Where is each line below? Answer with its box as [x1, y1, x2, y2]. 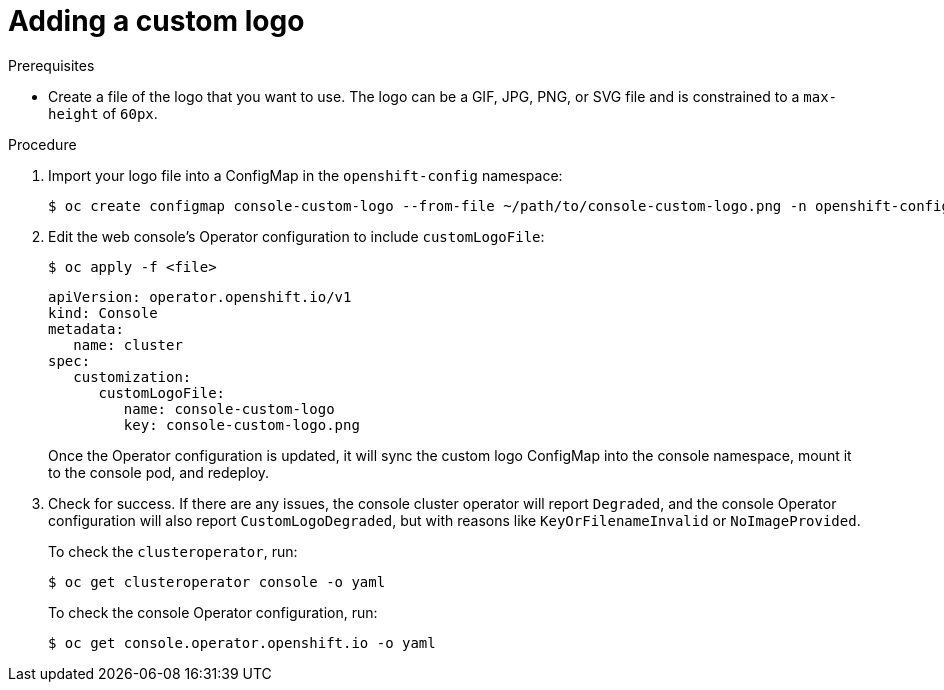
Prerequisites [8, 56, 95, 74]
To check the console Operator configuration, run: [48, 603, 378, 621]
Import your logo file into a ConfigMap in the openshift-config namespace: [48, 166, 563, 184]
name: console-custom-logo [123, 400, 335, 417]
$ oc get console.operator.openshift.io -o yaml [48, 634, 436, 651]
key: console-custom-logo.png [123, 416, 360, 433]
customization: [73, 368, 192, 385]
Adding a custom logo [8, 4, 305, 38]
